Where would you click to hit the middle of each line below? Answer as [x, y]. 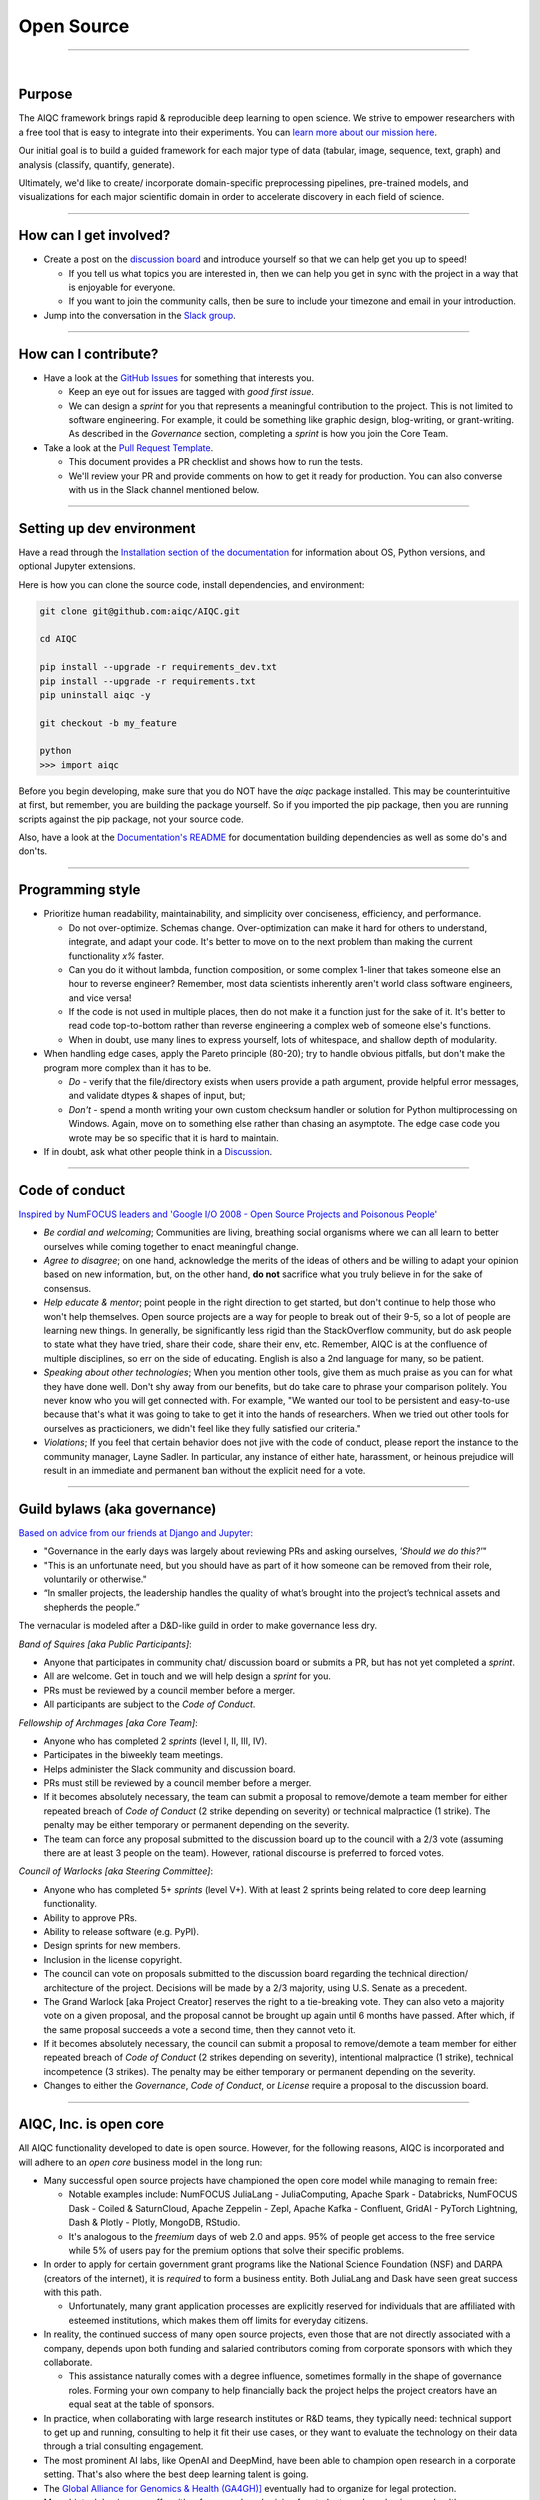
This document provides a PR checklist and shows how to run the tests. [216, 462]
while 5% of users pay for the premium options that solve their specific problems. [236, 2250]
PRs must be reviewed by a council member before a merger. [169, 1690]
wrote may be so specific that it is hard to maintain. [173, 1137]
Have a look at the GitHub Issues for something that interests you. [179, 377]
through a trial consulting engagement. [123, 2446]
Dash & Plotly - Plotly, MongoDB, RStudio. [154, 2222]
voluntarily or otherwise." [95, 1579]
